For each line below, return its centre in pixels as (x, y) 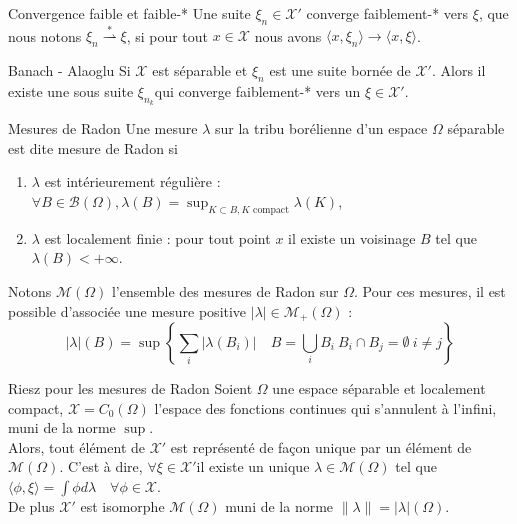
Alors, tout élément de (76, 446)
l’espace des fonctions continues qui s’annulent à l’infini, (325, 407)
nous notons (45, 35)
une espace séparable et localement (379, 387)
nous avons (288, 35)
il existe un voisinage (352, 237)
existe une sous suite (71, 90)
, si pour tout (167, 35)
